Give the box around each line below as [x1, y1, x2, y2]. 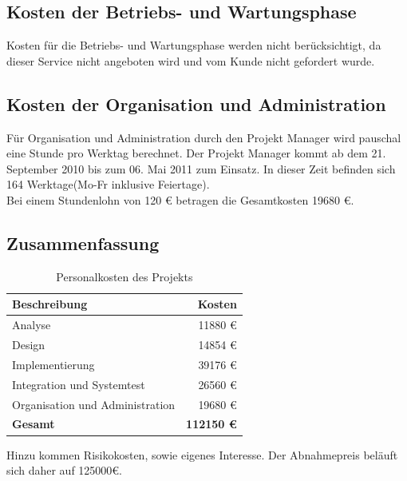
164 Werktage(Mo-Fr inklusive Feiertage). [6, 176, 210, 193]
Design [12, 336, 45, 353]
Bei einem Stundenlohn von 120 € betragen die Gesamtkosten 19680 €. [6, 191, 354, 208]
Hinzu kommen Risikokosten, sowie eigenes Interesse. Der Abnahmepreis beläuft [6, 446, 398, 463]
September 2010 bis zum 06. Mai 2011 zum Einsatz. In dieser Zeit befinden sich [6, 160, 396, 177]
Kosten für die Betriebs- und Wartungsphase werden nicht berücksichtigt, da [6, 37, 381, 54]
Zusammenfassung [6, 230, 160, 255]
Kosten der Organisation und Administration [6, 91, 386, 116]
